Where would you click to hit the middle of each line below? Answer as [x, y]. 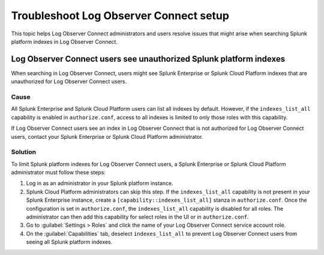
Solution [24, 152]
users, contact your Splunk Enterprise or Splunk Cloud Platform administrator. [107, 136]
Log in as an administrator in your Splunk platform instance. [100, 183]
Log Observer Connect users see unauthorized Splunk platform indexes [148, 59]
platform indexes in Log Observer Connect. [64, 41]
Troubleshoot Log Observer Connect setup [120, 16]
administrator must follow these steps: [58, 172]
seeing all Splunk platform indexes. [69, 242]
